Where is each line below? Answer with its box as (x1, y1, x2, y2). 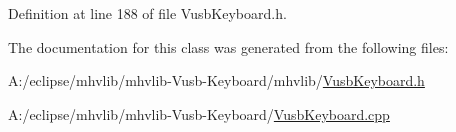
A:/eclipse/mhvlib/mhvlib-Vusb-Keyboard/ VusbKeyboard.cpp (8, 103, 390, 124)
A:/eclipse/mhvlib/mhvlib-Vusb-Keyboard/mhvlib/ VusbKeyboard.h (8, 70, 425, 91)
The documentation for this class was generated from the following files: (8, 36, 449, 57)
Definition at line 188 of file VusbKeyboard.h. (8, 3, 287, 23)
